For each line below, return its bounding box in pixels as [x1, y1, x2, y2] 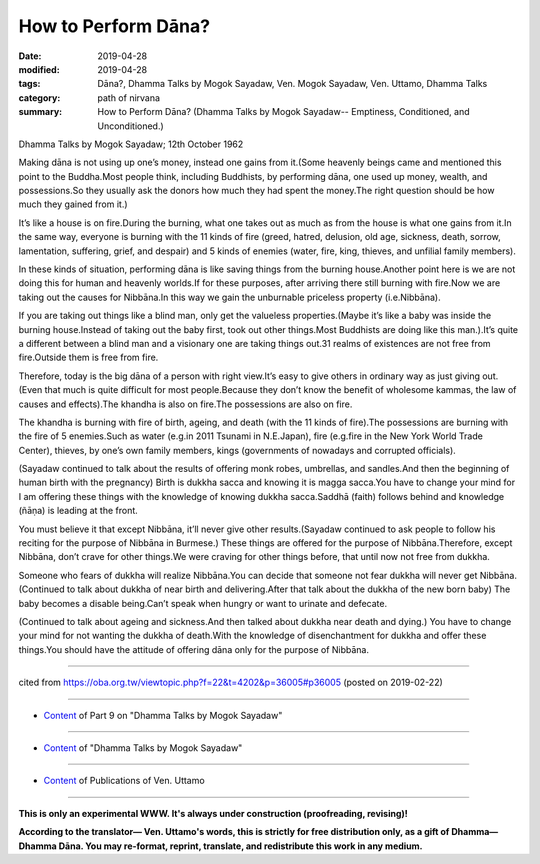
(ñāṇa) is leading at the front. [18, 505, 139, 517]
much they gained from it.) [18, 198, 129, 210]
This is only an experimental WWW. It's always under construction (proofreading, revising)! [18, 807, 409, 819]
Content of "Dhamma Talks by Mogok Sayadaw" [43, 741, 243, 754]
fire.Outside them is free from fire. [18, 351, 159, 364]
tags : [18, 78, 41, 90]
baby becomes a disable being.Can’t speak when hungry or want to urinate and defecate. [18, 597, 388, 609]
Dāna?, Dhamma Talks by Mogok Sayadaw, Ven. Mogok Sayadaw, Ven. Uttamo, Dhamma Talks [97, 78, 488, 90]
